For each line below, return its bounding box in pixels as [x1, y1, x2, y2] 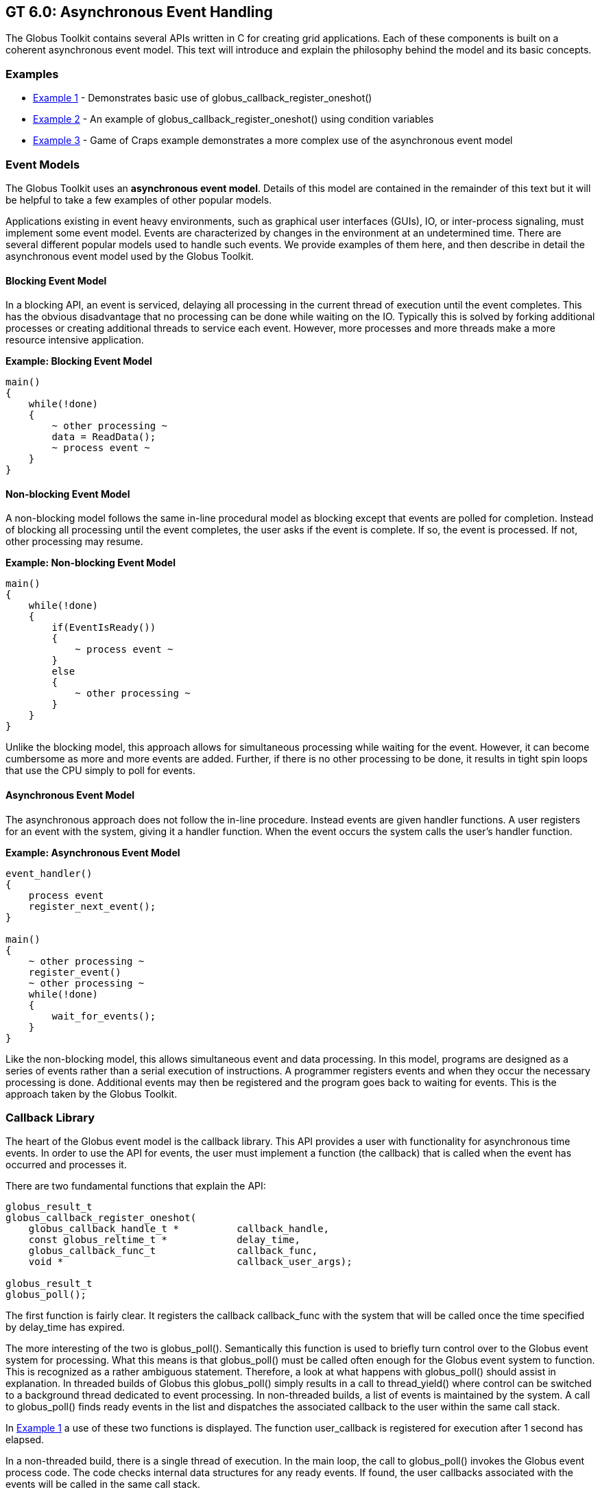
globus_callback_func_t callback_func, [28, 1245, 318, 1257]
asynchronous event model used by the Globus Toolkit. [5, 250, 254, 262]
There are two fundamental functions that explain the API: [5, 1180, 266, 1192]
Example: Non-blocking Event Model [5, 557, 176, 569]
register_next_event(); [28, 900, 156, 912]
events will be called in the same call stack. [5, 1478, 200, 1491]
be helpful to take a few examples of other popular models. [5, 193, 272, 206]
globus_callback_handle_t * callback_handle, [28, 1223, 330, 1235]
